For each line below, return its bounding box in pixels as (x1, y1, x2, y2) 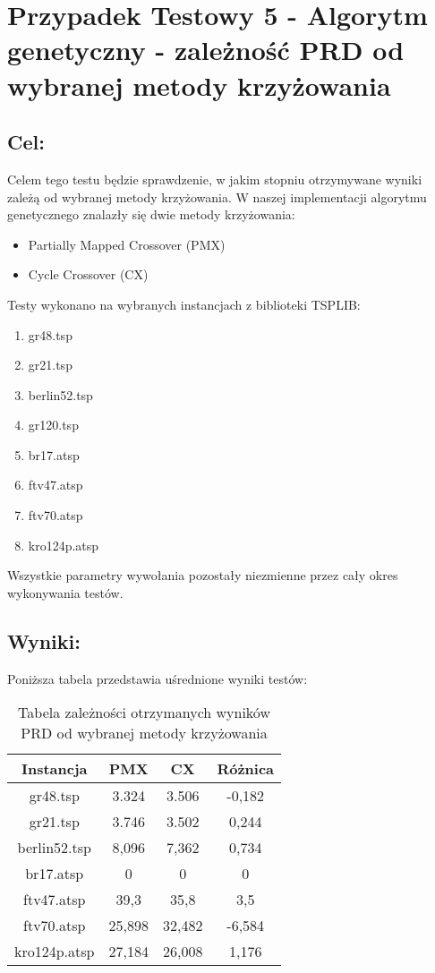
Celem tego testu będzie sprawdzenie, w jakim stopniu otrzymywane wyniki (7, 169, 422, 188)
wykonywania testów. (7, 583, 124, 602)
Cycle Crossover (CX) (28, 265, 149, 284)
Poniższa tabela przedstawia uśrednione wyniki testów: (7, 669, 308, 687)
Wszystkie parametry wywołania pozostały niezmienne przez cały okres (7, 566, 398, 585)
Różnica (217, 758, 275, 780)
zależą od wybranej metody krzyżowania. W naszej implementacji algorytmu (7, 187, 427, 206)
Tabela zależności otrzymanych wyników (18, 702, 270, 723)
